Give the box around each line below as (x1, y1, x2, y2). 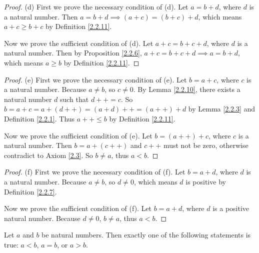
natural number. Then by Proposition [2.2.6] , (4, 47, 142, 58)
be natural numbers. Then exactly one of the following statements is (41, 229, 251, 240)
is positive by (185, 176, 226, 186)
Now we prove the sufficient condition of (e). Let (4, 130, 152, 140)
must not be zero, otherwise (163, 140, 248, 150)
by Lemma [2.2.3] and (188, 103, 255, 114)
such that (59, 93, 89, 104)
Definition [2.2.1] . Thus (4, 113, 75, 123)
